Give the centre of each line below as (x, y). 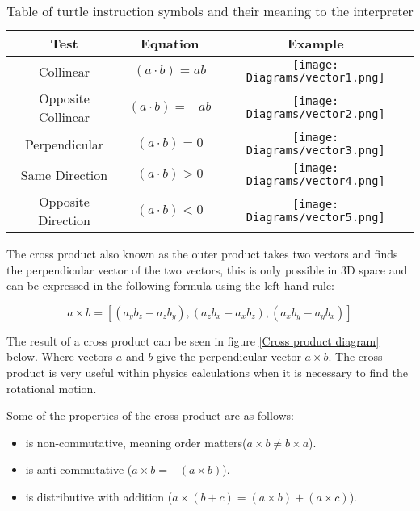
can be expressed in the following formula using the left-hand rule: (170, 285)
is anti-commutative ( (79, 469)
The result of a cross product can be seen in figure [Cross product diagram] (193, 340)
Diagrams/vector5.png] (315, 217)
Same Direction (64, 174)
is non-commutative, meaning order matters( (136, 442)
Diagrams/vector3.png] (315, 150)
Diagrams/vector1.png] (315, 77)
